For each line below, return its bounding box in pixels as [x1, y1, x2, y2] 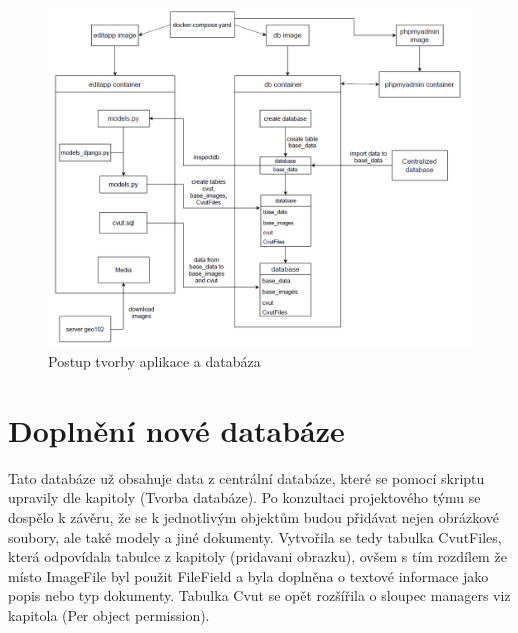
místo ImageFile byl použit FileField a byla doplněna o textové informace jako [8, 565, 489, 586]
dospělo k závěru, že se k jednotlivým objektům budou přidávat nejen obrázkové [8, 507, 500, 528]
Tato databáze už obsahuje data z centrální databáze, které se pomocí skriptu [8, 467, 485, 488]
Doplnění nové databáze [8, 409, 345, 450]
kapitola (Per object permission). [8, 605, 210, 625]
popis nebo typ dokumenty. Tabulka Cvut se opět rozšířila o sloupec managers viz [8, 585, 511, 606]
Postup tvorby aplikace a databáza [48, 351, 261, 372]
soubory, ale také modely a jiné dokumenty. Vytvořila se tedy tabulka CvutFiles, [8, 526, 502, 547]
